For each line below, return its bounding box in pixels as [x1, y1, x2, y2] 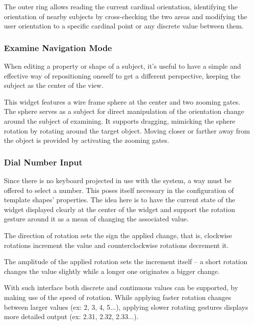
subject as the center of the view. [4, 80, 103, 90]
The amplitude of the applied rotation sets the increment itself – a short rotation [4, 256, 248, 267]
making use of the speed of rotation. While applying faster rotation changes [4, 292, 231, 302]
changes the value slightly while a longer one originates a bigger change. [4, 266, 220, 276]
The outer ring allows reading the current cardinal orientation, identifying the [4, 1, 238, 11]
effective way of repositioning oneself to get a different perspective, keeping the [4, 70, 241, 81]
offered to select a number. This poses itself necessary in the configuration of [4, 185, 234, 195]
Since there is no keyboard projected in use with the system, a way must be [4, 175, 232, 185]
